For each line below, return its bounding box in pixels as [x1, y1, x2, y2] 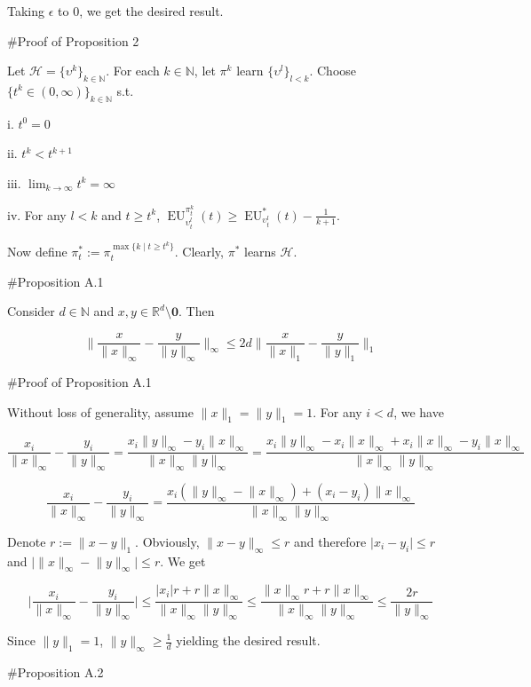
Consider [7, 302, 55, 320]
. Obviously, [135, 532, 200, 550]
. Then [178, 302, 215, 320]
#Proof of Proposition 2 [7, 31, 139, 50]
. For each [106, 61, 160, 80]
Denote [7, 532, 46, 550]
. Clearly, [174, 242, 224, 261]
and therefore [293, 532, 367, 550]
